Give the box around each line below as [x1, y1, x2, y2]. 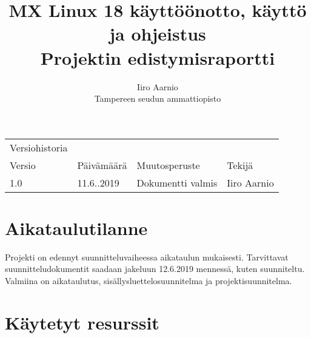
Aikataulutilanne [5, 215, 148, 240]
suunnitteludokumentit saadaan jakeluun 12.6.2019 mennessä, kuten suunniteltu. [5, 262, 305, 275]
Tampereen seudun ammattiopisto [94, 92, 221, 105]
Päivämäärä [77, 157, 127, 172]
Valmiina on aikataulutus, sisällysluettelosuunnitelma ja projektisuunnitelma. [5, 274, 292, 287]
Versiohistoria [10, 140, 68, 154]
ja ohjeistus [109, 21, 206, 46]
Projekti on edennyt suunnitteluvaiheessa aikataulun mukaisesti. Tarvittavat [5, 250, 289, 263]
